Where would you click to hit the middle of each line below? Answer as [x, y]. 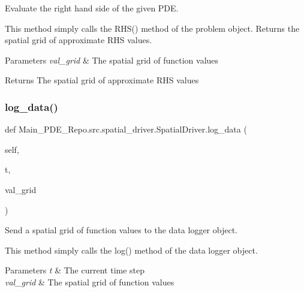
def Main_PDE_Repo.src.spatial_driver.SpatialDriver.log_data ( [126, 129]
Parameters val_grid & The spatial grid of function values [112, 60]
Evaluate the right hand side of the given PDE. [92, 8]
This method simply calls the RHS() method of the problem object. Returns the [152, 28]
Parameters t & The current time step [75, 270]
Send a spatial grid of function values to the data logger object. [121, 230]
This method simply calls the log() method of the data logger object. [131, 250]
